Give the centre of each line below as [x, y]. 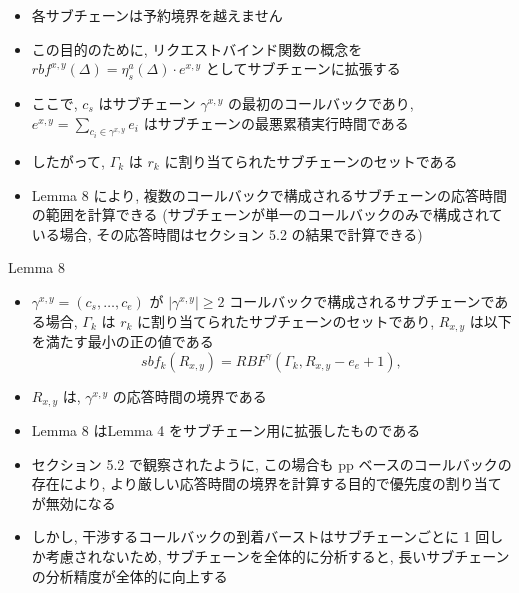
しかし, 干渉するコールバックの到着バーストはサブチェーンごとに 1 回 [260, 536]
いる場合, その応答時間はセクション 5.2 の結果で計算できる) [227, 233]
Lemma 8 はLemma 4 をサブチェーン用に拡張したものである [226, 430]
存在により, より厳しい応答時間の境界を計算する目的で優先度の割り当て [266, 483]
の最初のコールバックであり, [320, 102]
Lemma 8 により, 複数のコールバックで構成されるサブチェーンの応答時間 [269, 194]
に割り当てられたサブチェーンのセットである [311, 161]
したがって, [68, 161]
